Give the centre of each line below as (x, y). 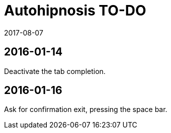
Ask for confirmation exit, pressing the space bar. (86, 109)
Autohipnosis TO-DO (75, 10)
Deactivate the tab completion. (55, 71)
